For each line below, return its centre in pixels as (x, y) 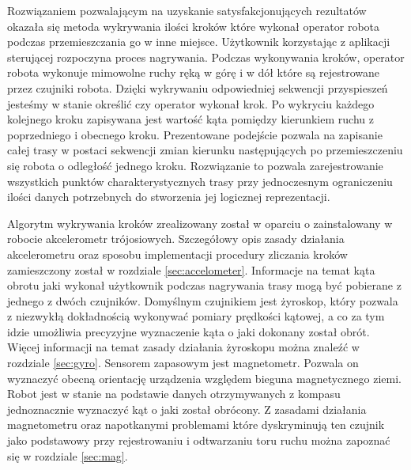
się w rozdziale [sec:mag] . (68, 455)
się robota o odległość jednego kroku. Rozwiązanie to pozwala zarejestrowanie (195, 165)
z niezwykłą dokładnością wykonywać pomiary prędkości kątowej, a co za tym (196, 316)
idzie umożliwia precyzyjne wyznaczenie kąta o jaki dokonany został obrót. (189, 331)
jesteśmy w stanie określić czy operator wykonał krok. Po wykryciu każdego (191, 103)
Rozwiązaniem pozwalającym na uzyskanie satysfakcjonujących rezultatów (187, 10)
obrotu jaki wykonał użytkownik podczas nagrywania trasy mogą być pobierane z (204, 285)
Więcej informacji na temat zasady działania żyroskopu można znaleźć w (183, 347)
